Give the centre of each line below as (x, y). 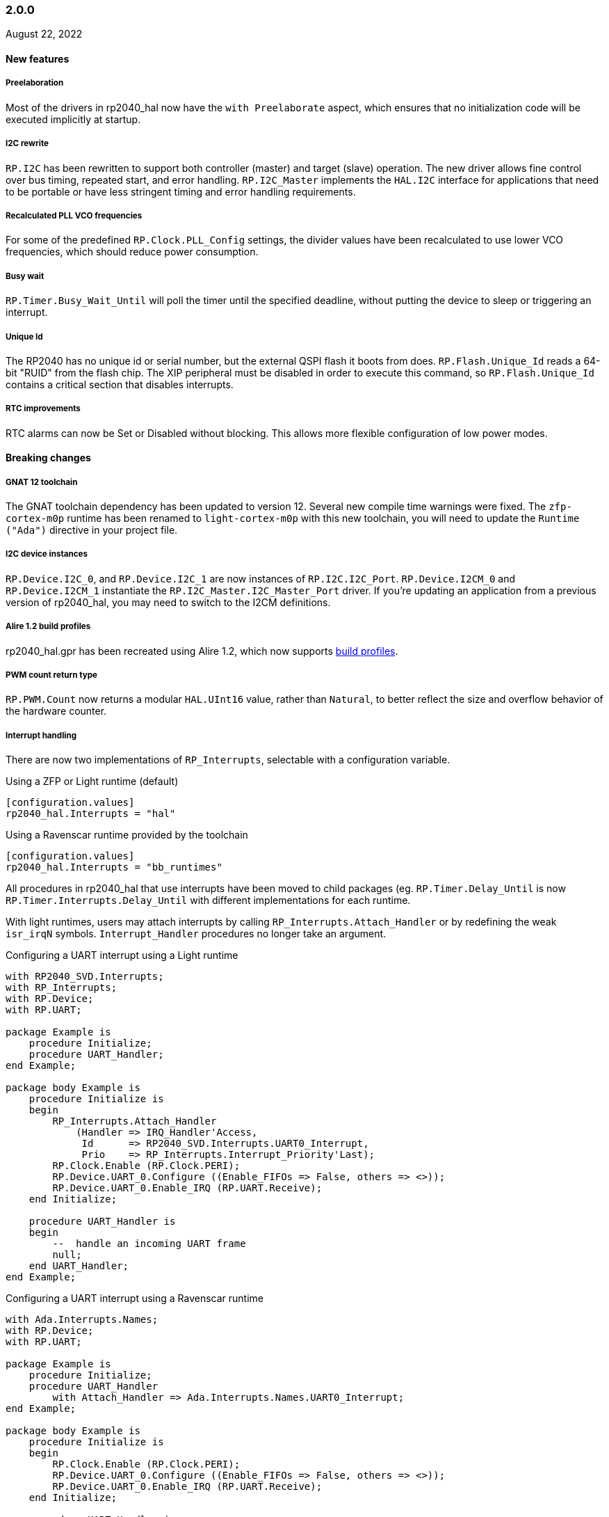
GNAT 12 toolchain (42, 482)
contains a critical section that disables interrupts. (120, 384)
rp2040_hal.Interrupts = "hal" (91, 814)
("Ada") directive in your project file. (92, 530)
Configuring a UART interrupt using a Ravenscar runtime (135, 1298)
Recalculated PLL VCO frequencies (74, 215)
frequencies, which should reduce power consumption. (132, 252)
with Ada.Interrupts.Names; (82, 1320)
